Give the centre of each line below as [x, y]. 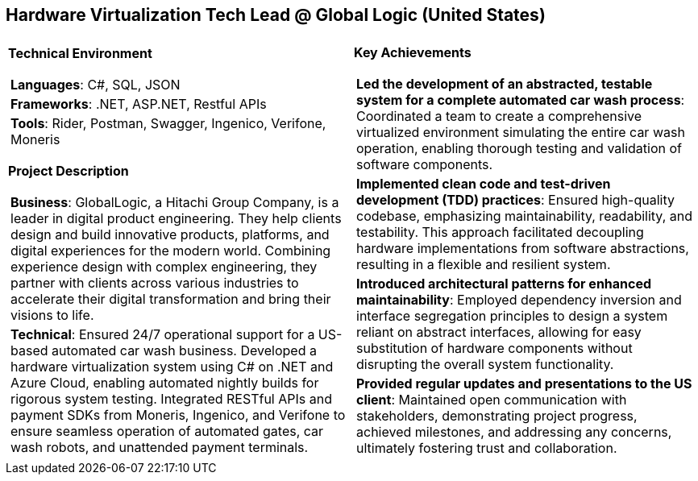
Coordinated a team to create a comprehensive [499, 116]
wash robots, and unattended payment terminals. [160, 448]
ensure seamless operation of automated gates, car [167, 431]
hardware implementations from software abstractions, [523, 249]
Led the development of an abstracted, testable [505, 84]
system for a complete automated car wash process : [521, 100]
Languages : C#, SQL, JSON [96, 85]
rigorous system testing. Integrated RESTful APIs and [171, 399]
